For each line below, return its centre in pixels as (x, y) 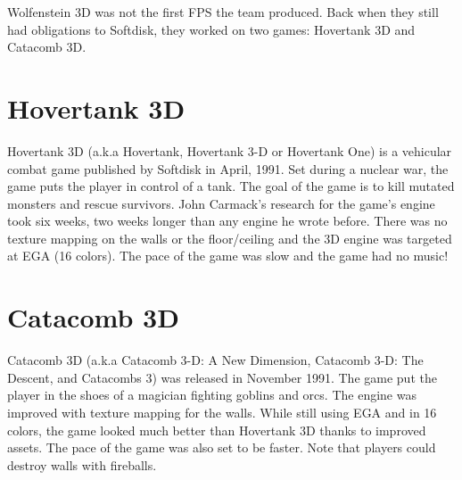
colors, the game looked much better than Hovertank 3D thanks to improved (217, 430)
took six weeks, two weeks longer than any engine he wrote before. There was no (227, 221)
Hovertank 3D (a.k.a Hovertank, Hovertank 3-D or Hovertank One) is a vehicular (230, 150)
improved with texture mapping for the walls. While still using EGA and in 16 (222, 412)
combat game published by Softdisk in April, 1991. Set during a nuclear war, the (228, 168)
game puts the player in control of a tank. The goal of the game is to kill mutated (231, 186)
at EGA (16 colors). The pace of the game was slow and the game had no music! (228, 256)
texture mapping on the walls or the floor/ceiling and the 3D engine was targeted (230, 238)
